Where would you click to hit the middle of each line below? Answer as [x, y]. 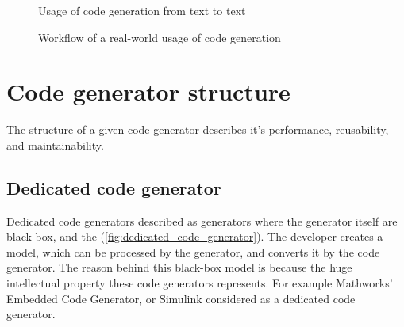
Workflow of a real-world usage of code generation [160, 37]
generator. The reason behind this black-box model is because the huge [179, 267]
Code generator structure [148, 91]
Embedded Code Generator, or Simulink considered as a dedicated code [181, 298]
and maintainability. [55, 144]
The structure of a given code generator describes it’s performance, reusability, [198, 129]
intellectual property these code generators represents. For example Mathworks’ [200, 283]
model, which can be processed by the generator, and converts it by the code [193, 251]
